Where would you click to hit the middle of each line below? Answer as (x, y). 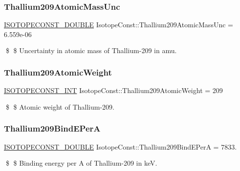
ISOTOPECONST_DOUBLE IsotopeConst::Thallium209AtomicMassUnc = (119, 25)
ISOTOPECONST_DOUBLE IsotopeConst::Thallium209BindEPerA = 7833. (120, 146)
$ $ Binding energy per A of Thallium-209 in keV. (81, 163)
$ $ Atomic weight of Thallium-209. (60, 106)
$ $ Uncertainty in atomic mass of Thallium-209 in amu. (91, 50)
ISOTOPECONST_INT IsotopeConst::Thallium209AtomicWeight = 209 (113, 90)
